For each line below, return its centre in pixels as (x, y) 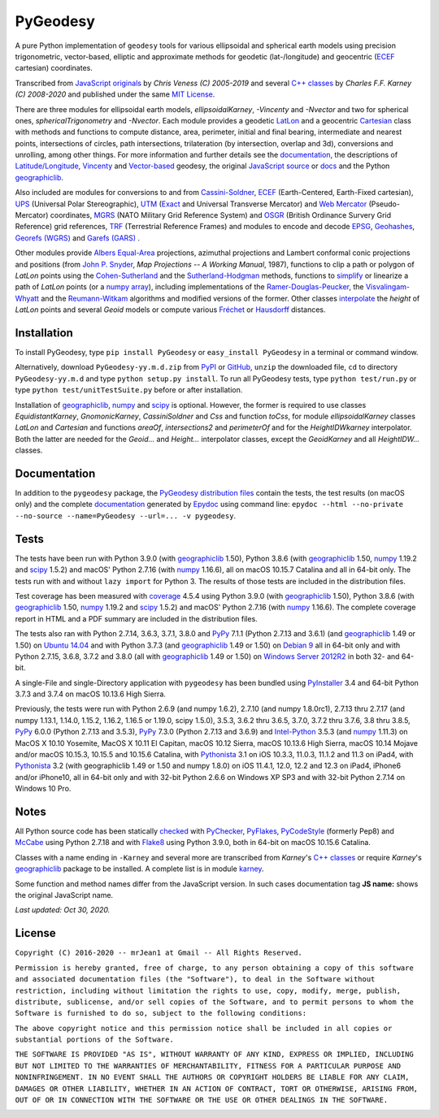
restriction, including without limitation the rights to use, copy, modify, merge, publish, (208, 990)
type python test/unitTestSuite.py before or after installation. (129, 390)
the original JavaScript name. (64, 895)
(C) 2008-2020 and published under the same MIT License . (115, 94)
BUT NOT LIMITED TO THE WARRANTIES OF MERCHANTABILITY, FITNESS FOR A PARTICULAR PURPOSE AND (208, 1066)
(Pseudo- (384, 204)
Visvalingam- (388, 287)
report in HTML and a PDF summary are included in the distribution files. (136, 618)
